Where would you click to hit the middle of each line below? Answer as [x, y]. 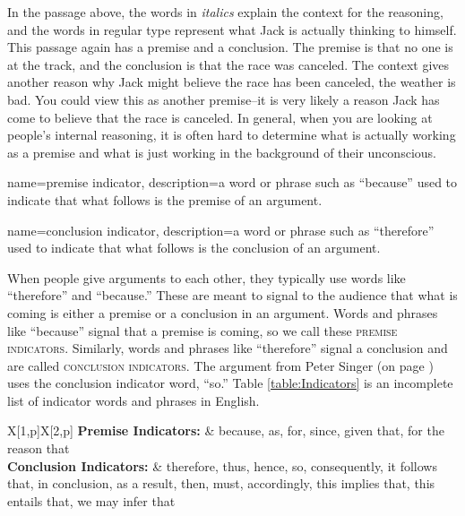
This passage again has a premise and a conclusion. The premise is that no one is [230, 47]
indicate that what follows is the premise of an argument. [165, 199]
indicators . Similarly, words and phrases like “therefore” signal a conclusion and [228, 348]
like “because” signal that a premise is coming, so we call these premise [202, 330]
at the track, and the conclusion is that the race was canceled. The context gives [228, 64]
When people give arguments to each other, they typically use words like [207, 277]
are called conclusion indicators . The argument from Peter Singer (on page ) [220, 365]
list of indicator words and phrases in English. [133, 400]
